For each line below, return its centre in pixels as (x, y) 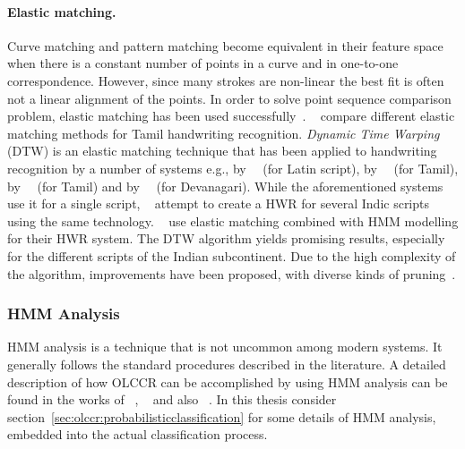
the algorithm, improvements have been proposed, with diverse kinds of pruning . (232, 273)
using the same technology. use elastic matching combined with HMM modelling (233, 220)
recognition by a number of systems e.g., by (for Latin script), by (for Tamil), (233, 168)
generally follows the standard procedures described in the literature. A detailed (227, 364)
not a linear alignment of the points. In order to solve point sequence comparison (229, 98)
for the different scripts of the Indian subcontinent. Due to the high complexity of (232, 255)
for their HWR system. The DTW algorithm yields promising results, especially (226, 238)
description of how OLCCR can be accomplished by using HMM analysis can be (228, 381)
